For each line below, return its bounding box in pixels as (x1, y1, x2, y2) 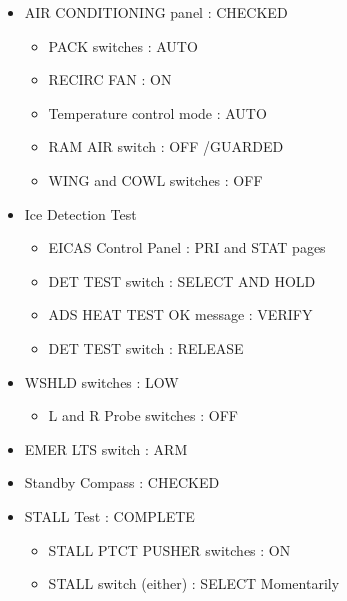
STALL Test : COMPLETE (24, 505, 195, 526)
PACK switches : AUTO (48, 35, 198, 56)
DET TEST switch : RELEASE (48, 337, 244, 358)
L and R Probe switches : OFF (48, 405, 238, 426)
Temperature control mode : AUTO (48, 102, 267, 123)
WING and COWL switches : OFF (48, 169, 263, 190)
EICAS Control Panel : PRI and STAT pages (48, 237, 326, 258)
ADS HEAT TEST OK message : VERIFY (48, 304, 313, 325)
